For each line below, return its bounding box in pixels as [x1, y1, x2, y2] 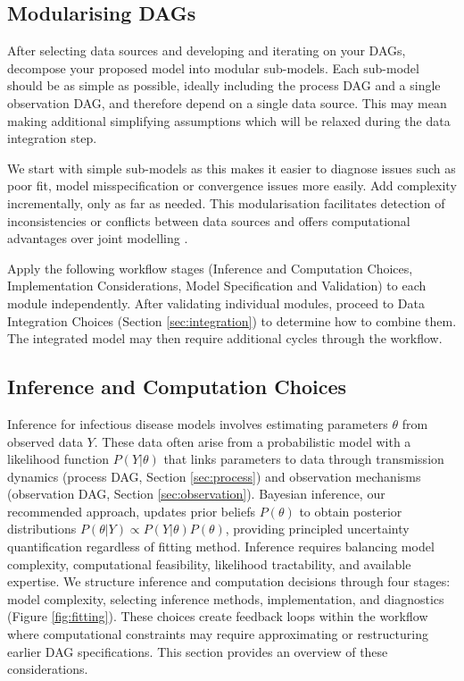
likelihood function [7, 450, 109, 468]
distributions [7, 519, 77, 538]
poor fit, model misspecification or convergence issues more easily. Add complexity [7, 176, 457, 195]
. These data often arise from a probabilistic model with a [94, 432, 411, 450]
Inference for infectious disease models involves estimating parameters [7, 414, 388, 433]
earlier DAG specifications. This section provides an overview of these [7, 642, 388, 660]
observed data [7, 432, 83, 450]
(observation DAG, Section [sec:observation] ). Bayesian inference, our [7, 484, 385, 503]
